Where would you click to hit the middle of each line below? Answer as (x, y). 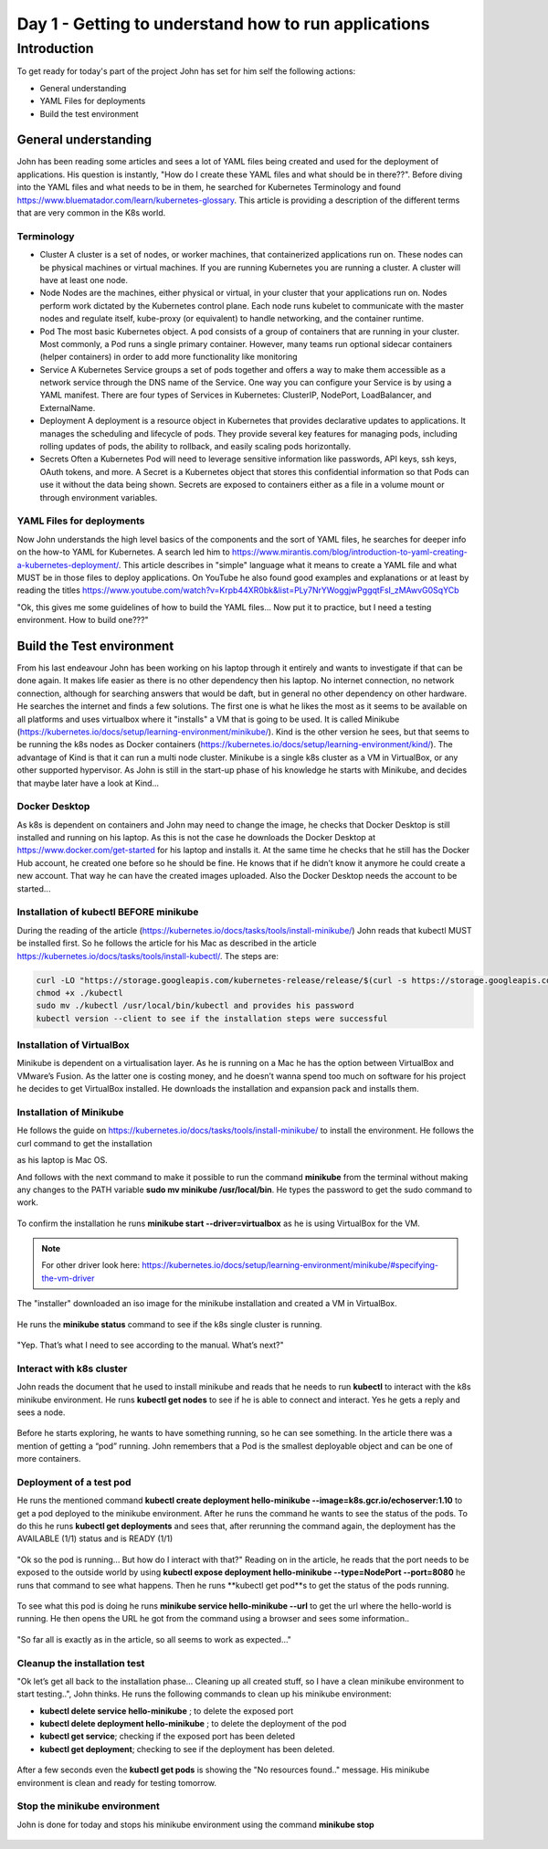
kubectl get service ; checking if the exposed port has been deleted (168, 1737)
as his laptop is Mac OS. (63, 1160)
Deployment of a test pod (74, 1482)
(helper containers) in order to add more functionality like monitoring (169, 357)
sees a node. (41, 1412)
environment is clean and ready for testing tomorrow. (116, 1782)
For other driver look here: (91, 1265)
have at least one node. (84, 280)
